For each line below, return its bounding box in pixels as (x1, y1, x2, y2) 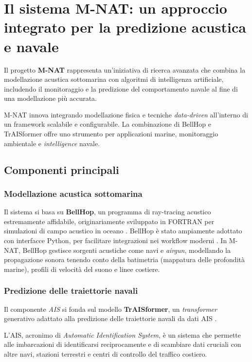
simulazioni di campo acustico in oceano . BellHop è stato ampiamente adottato (4, 226, 242, 236)
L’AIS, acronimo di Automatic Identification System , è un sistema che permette (4, 329, 241, 340)
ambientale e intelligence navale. (4, 138, 100, 148)
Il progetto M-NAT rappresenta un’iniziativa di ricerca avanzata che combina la (4, 64, 246, 75)
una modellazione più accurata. (4, 93, 97, 103)
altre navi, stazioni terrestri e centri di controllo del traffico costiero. (4, 349, 207, 359)
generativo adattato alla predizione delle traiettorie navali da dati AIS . (4, 313, 217, 324)
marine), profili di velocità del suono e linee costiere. (4, 264, 160, 274)
